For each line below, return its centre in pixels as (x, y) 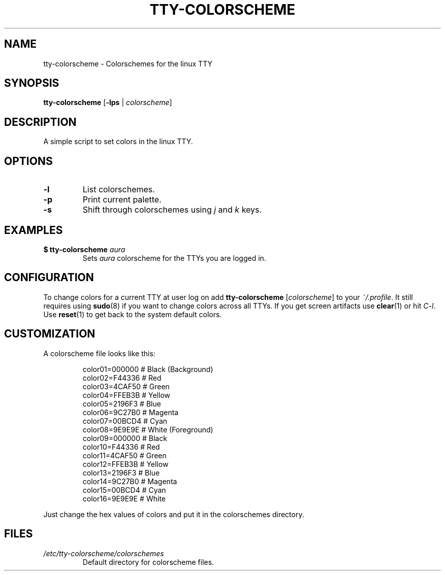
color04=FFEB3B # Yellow (126, 395)
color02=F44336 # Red (122, 378)
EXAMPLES (34, 230)
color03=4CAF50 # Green (126, 386)
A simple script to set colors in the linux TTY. (118, 142)
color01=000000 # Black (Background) (148, 369)
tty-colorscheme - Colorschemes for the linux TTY (128, 63)
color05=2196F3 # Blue (122, 403)
